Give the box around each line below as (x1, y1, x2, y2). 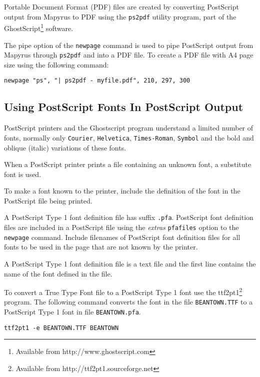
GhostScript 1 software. (4, 21, 73, 33)
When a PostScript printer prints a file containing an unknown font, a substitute (4, 159, 251, 169)
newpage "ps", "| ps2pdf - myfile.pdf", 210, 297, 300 (4, 77, 190, 84)
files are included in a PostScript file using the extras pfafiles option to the (4, 222, 239, 232)
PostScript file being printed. (4, 195, 92, 205)
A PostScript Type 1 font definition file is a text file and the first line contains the (4, 258, 256, 269)
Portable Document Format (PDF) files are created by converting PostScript (4, 1, 239, 11)
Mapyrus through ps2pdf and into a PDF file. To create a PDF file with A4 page (4, 49, 253, 60)
